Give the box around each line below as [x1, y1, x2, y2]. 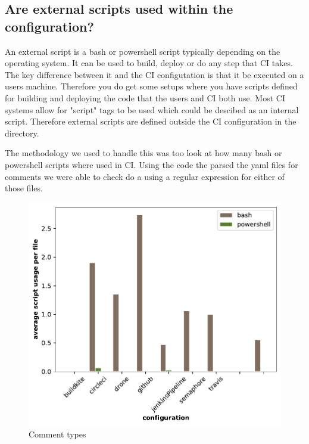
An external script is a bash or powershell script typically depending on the [5, 45, 280, 57]
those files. [5, 182, 43, 194]
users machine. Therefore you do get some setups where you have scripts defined [5, 80, 298, 92]
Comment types [29, 428, 86, 440]
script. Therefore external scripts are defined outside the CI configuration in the [5, 115, 296, 128]
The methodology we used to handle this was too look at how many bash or [5, 147, 282, 159]
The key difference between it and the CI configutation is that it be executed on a [5, 68, 304, 80]
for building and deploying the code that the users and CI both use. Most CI [5, 91, 285, 104]
